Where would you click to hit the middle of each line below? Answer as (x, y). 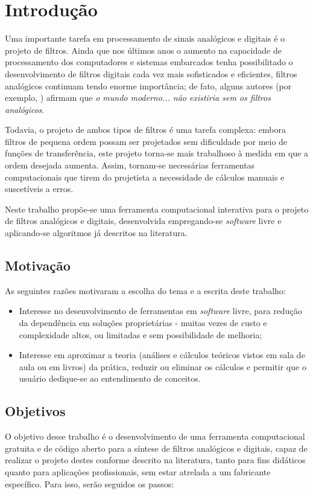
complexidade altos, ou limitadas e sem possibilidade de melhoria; (141, 334)
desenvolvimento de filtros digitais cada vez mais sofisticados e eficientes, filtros (151, 73)
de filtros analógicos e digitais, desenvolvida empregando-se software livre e (143, 221)
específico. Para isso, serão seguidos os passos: (90, 483)
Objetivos (35, 411)
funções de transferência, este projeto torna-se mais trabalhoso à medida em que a (157, 153)
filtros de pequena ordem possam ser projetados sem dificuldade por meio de (146, 141)
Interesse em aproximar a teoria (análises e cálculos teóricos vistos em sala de (162, 355)
